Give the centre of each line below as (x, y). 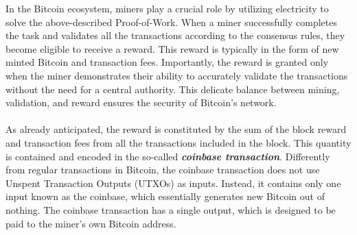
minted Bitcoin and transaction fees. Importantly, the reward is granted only (167, 62)
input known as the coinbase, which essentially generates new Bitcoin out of (165, 196)
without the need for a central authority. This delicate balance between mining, (173, 89)
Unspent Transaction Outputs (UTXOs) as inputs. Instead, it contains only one (173, 183)
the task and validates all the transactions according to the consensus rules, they (175, 35)
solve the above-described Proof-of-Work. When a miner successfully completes (172, 22)
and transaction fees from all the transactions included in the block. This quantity (178, 142)
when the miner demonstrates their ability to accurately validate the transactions (177, 75)
